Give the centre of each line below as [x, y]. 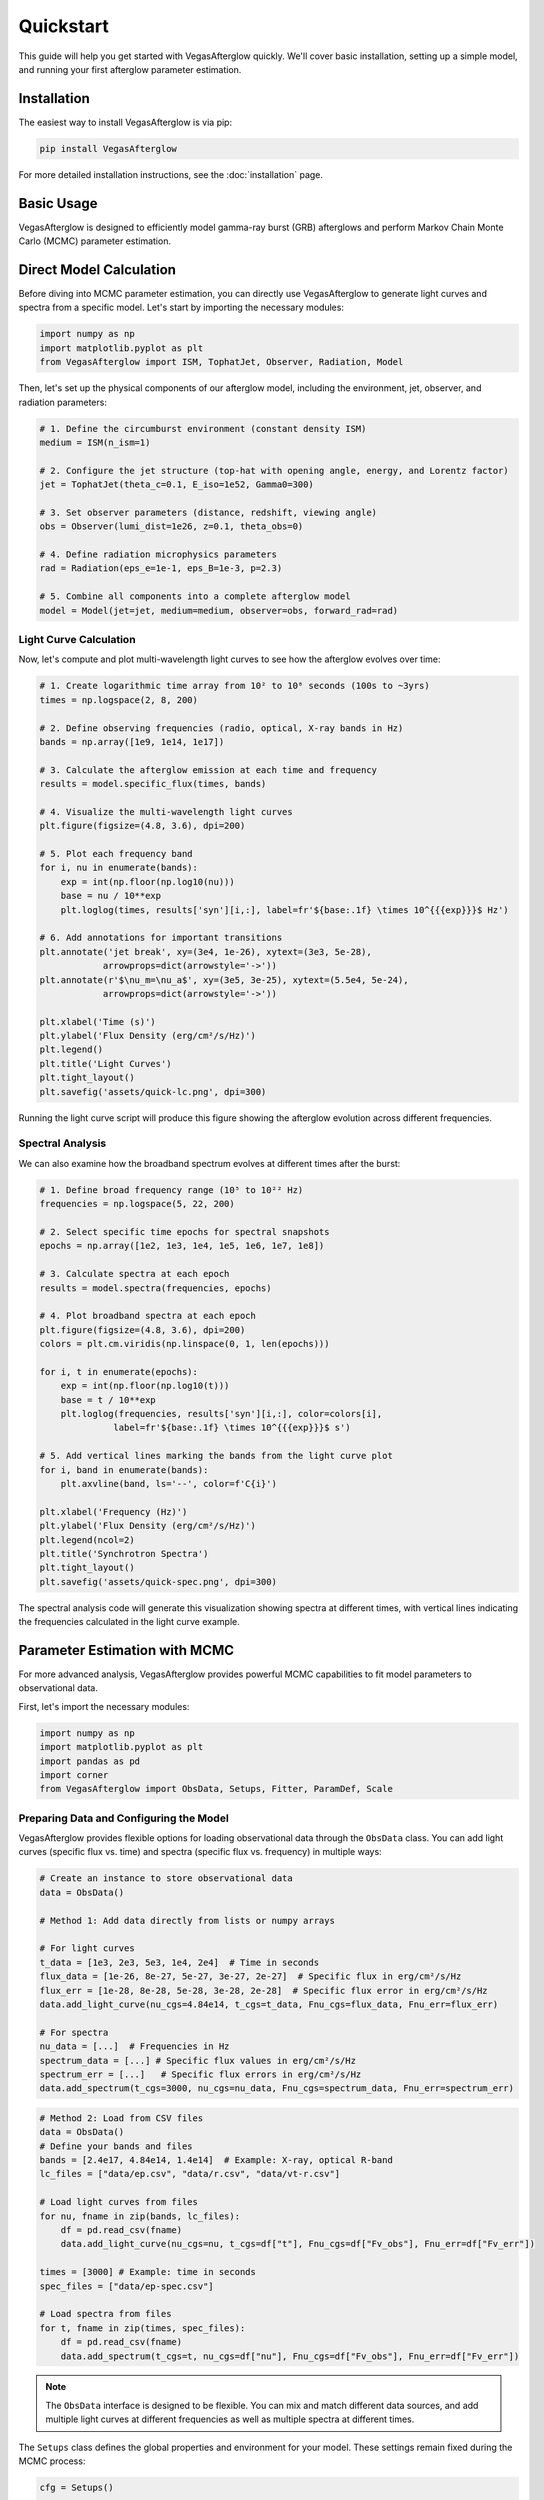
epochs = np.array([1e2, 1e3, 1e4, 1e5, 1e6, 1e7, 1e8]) [182, 1246]
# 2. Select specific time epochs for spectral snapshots [184, 1231]
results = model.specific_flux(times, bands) [153, 784]
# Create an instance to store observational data [166, 1878]
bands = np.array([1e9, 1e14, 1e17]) [132, 741]
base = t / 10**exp [108, 1399]
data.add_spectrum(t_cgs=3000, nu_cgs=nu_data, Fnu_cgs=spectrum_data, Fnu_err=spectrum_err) [277, 2088]
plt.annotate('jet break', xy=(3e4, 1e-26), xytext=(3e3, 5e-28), [205, 951]
